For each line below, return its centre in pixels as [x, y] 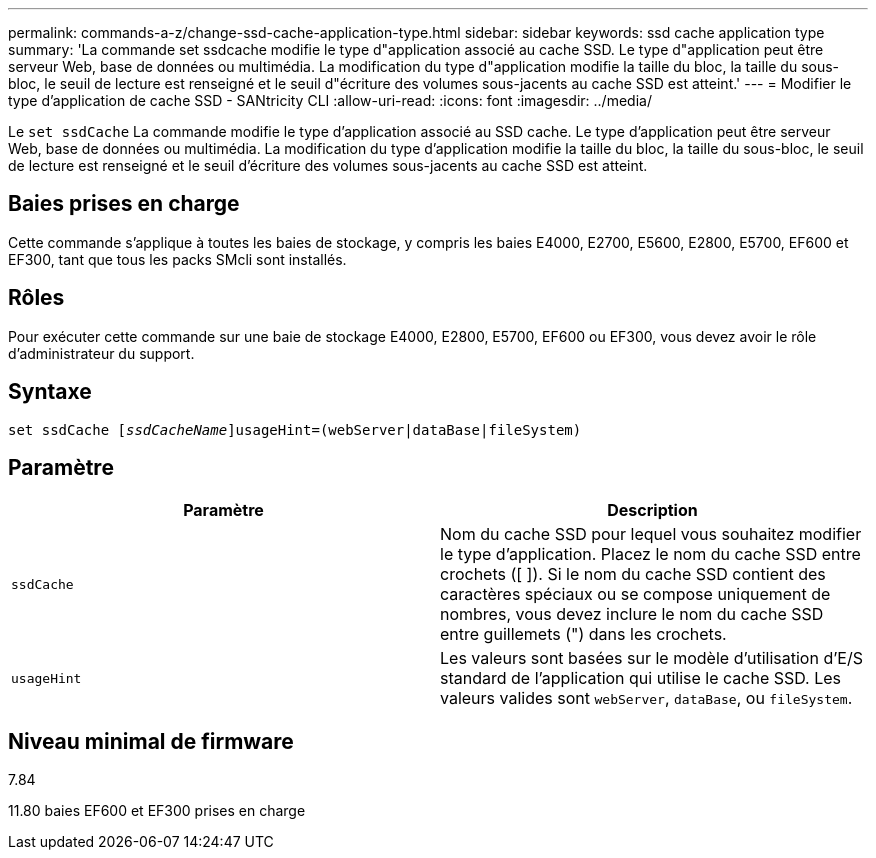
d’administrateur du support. [101, 353]
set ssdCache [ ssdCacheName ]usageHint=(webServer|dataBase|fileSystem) [295, 429]
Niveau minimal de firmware [151, 741]
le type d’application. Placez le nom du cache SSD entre [650, 554]
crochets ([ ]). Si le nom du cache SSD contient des [633, 574]
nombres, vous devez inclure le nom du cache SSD [632, 614]
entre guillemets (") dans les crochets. [583, 634]
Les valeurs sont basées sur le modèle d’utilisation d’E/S [651, 658]
